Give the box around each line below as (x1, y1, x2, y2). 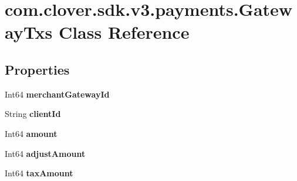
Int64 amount (5, 127, 58, 139)
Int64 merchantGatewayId (5, 88, 110, 100)
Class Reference (58, 20, 190, 44)
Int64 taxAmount (5, 167, 73, 179)
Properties (5, 60, 70, 78)
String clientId (5, 108, 61, 120)
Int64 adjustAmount (5, 147, 86, 159)
